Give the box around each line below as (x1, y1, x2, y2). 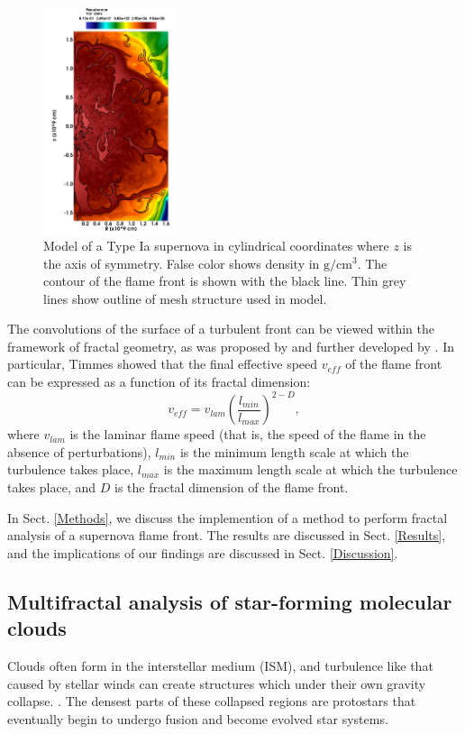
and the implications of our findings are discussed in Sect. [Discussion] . (7, 543, 398, 562)
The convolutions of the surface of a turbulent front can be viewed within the (7, 319, 434, 338)
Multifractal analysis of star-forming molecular (7, 587, 452, 615)
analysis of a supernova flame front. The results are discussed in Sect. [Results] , (7, 526, 446, 545)
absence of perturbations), (7, 442, 151, 461)
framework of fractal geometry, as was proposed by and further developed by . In (7, 336, 454, 355)
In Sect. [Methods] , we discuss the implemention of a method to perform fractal (7, 508, 448, 527)
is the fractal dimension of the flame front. (114, 477, 349, 496)
